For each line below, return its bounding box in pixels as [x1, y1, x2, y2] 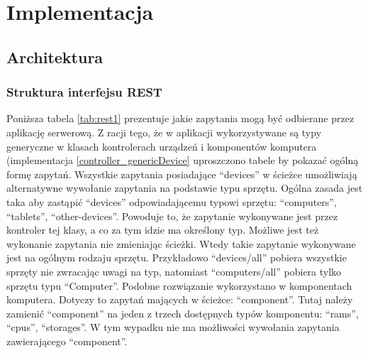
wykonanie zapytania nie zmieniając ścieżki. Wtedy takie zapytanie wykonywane [6, 236, 356, 251]
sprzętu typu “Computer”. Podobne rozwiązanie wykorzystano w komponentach [6, 278, 352, 293]
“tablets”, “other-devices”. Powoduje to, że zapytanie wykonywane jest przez [6, 208, 338, 223]
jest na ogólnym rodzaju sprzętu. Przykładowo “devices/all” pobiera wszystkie [6, 250, 347, 265]
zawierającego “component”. [6, 333, 128, 348]
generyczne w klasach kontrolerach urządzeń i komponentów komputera [6, 139, 317, 153]
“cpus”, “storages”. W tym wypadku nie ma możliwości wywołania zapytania [6, 320, 340, 335]
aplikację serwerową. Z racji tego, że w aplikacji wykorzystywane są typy [6, 124, 322, 139]
